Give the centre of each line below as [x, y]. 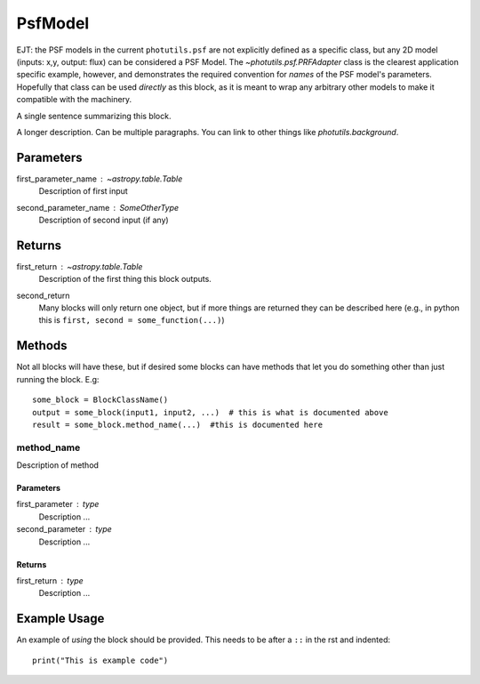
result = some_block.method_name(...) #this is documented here [178, 424]
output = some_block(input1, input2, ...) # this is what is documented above [210, 412]
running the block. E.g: [58, 379]
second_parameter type [64, 529]
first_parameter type [58, 504]
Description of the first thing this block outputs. [125, 279]
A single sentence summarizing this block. [94, 116]
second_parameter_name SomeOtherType [98, 207]
